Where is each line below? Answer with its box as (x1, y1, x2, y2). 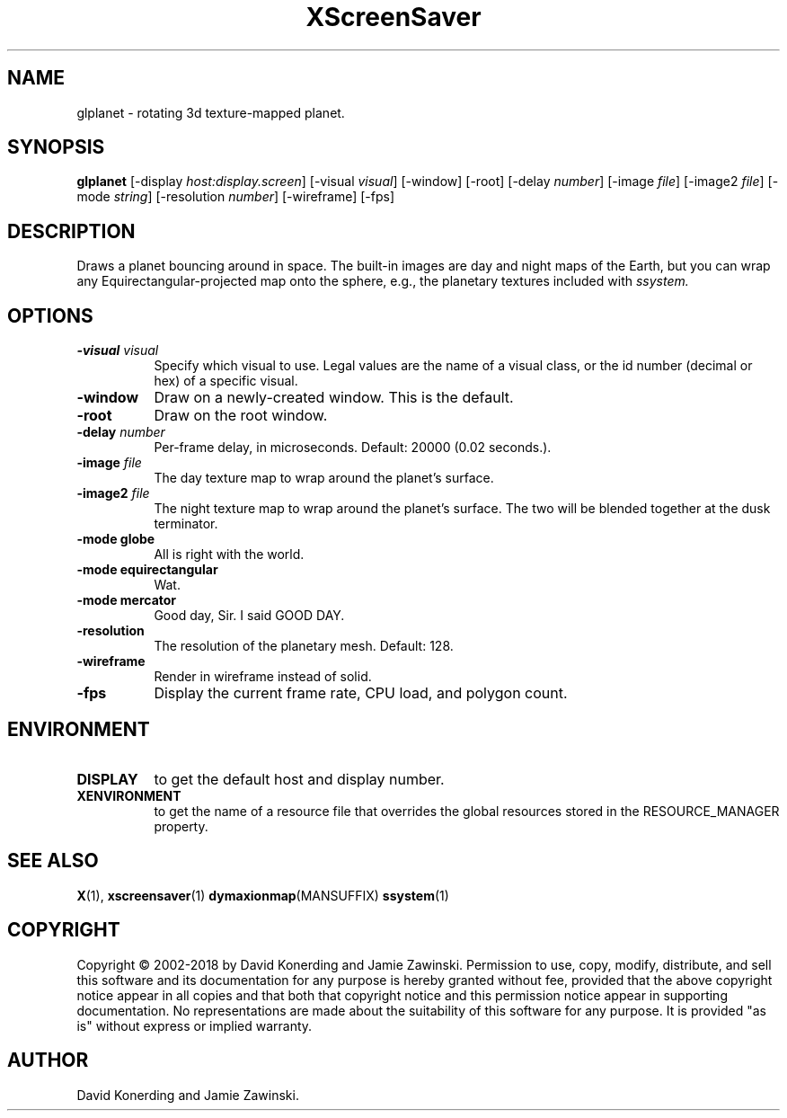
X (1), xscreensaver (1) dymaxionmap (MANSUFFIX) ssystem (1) (76, 887, 449, 903)
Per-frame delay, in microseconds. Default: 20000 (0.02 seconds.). (154, 439, 552, 456)
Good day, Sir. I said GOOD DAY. (154, 608, 345, 624)
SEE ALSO (7, 849, 99, 873)
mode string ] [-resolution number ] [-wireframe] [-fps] (76, 189, 395, 205)
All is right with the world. (154, 546, 305, 563)
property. (154, 818, 208, 834)
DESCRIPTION (7, 219, 136, 243)
